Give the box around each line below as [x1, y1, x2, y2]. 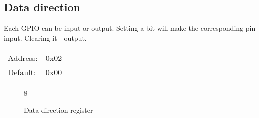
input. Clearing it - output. [4, 32, 87, 43]
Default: [8, 66, 36, 78]
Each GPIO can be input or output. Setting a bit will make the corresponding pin [4, 23, 256, 33]
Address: [8, 52, 38, 64]
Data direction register [24, 104, 93, 115]
